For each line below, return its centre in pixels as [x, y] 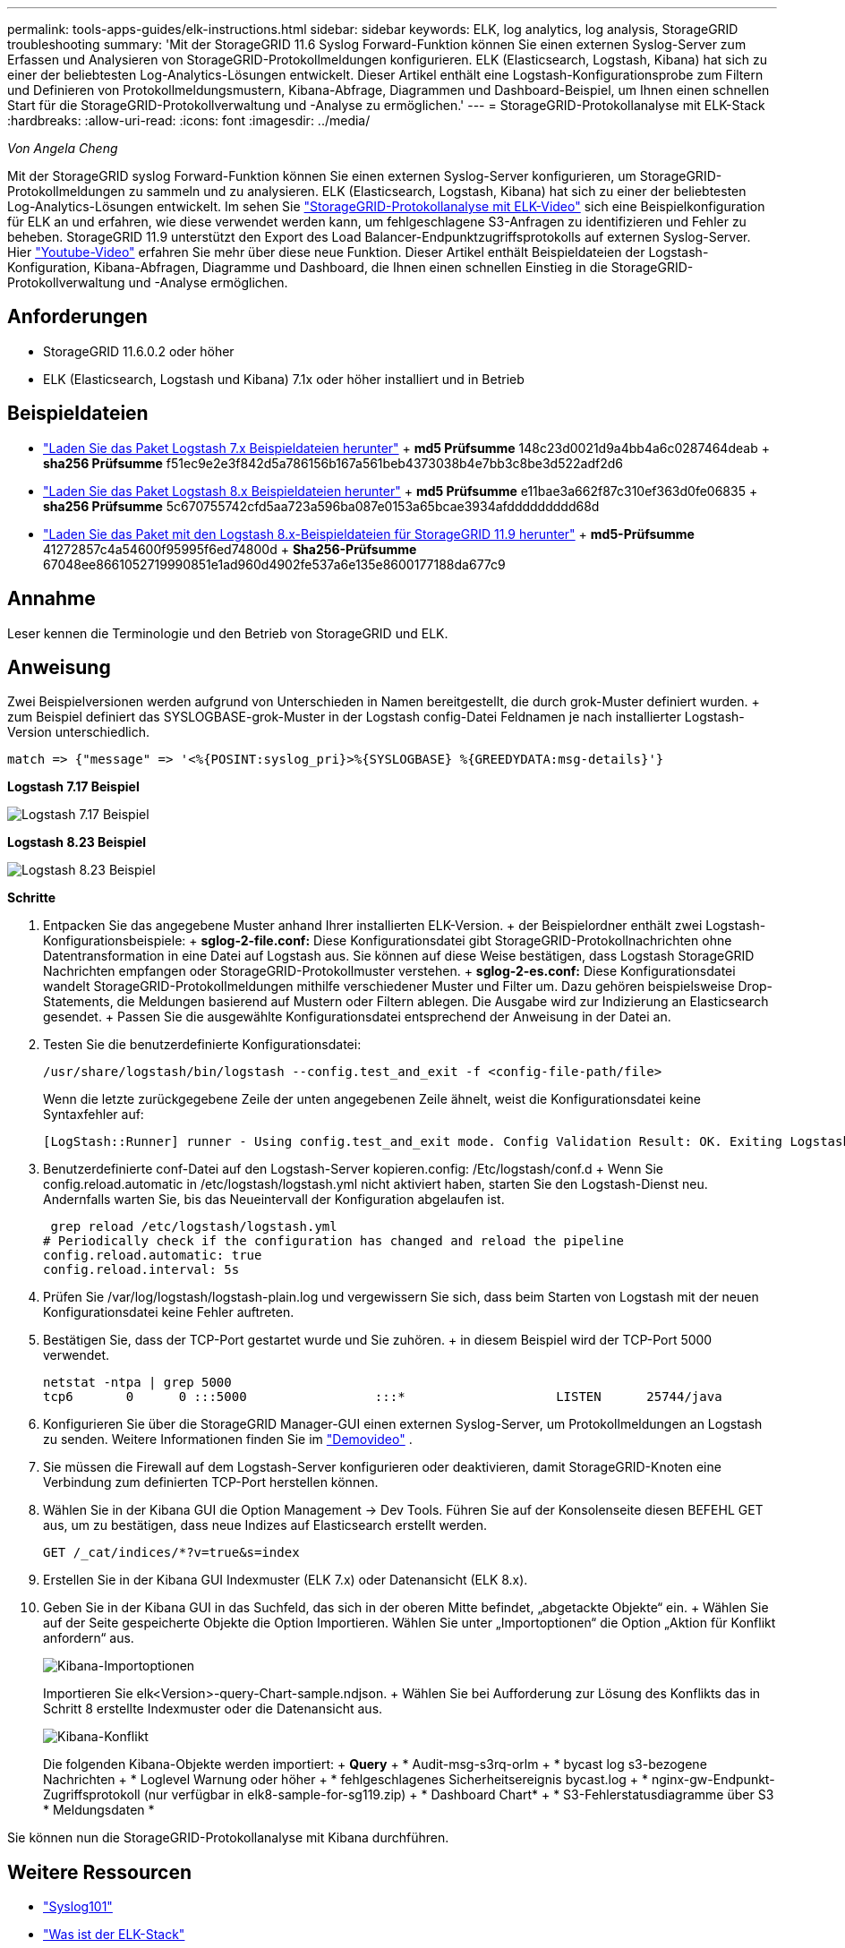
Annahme [51, 599]
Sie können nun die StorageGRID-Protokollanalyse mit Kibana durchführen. [228, 1838]
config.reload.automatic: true [153, 1256]
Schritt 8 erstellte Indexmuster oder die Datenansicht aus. [213, 1709]
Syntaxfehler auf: [94, 1115]
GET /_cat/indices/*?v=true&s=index [171, 1553]
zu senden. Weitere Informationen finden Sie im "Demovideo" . [228, 1440]
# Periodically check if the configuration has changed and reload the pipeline [334, 1241]
